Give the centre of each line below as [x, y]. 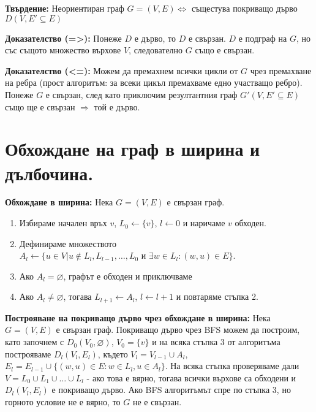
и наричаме [204, 223]
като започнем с [35, 342]
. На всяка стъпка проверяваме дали [232, 366]
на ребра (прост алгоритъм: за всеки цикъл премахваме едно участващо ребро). [154, 82]
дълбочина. [49, 173]
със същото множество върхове [63, 50]
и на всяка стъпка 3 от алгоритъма [216, 342]
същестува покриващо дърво [244, 8]
